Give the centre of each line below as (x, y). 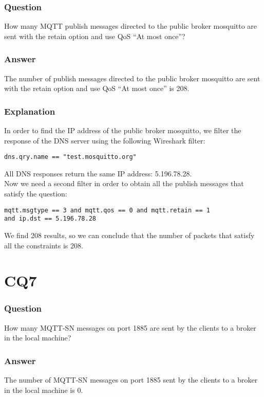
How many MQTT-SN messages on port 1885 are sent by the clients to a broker (130, 327)
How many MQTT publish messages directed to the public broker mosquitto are (131, 26)
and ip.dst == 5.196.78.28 (50, 219)
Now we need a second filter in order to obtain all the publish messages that (124, 183)
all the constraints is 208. (44, 245)
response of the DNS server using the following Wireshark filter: (105, 140)
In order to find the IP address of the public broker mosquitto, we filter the (123, 130)
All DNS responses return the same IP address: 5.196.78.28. (98, 173)
